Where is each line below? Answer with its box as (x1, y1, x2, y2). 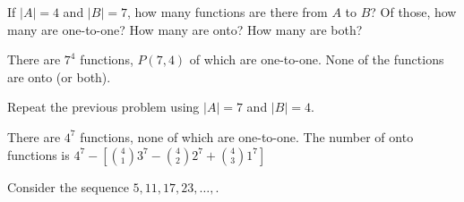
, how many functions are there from (126, 3, 328, 21)
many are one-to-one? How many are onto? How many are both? (7, 20, 363, 38)
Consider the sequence (7, 177, 129, 196)
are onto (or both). (7, 67, 111, 86)
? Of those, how (370, 3, 457, 21)
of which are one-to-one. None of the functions (189, 50, 444, 69)
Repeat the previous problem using (7, 97, 200, 116)
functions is (7, 145, 70, 164)
